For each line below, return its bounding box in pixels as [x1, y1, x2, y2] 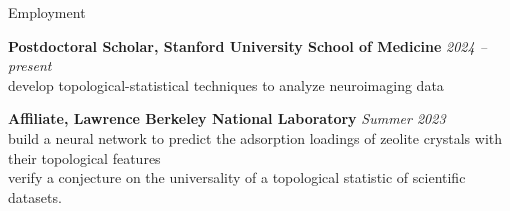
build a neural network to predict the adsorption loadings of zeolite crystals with [8, 127, 503, 148]
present [8, 55, 52, 76]
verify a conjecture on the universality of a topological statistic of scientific [8, 167, 466, 188]
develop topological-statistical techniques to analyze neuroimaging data [8, 74, 444, 95]
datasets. [8, 186, 62, 207]
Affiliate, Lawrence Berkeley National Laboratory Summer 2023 [8, 108, 446, 129]
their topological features [8, 147, 161, 168]
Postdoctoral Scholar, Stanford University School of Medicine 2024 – [8, 35, 487, 56]
